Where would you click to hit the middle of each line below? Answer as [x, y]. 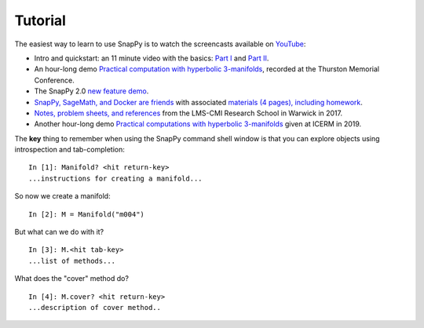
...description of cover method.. [95, 307]
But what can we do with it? [59, 232]
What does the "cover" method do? [72, 279]
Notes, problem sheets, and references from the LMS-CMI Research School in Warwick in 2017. [188, 113]
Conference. [54, 80]
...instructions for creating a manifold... [116, 178]
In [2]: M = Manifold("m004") [87, 214]
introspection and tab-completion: [69, 150]
